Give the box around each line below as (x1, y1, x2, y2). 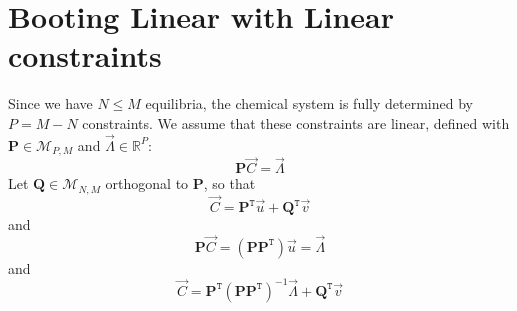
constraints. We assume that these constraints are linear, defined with (82, 112, 510, 133)
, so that (203, 173, 256, 194)
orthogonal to (105, 173, 189, 194)
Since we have (8, 93, 93, 114)
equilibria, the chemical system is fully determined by (145, 93, 473, 114)
